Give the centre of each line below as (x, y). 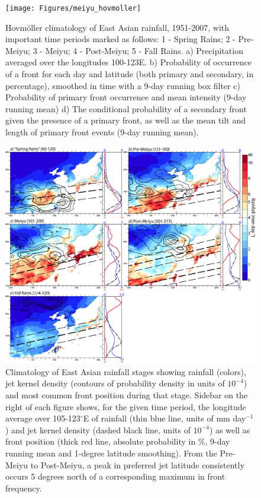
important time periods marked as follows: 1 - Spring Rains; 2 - (120, 39)
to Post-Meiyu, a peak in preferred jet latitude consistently (137, 464)
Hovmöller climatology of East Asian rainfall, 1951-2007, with (117, 27)
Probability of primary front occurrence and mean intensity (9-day (126, 97)
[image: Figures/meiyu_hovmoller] (73, 8)
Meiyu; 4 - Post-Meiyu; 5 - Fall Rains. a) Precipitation (144, 50)
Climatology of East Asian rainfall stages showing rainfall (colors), (126, 371)
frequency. (24, 488)
